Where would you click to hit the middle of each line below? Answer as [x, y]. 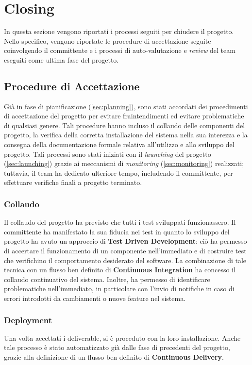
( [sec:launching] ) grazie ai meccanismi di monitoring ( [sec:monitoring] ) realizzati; [124, 163]
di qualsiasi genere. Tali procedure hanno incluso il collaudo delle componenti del [125, 125]
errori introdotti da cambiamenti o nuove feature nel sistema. [95, 298]
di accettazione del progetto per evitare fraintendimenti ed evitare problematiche [124, 116]
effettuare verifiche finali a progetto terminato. [73, 182]
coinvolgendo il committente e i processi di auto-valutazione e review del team [120, 50]
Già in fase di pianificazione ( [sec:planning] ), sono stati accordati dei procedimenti [126, 106]
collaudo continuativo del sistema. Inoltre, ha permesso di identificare [107, 279]
